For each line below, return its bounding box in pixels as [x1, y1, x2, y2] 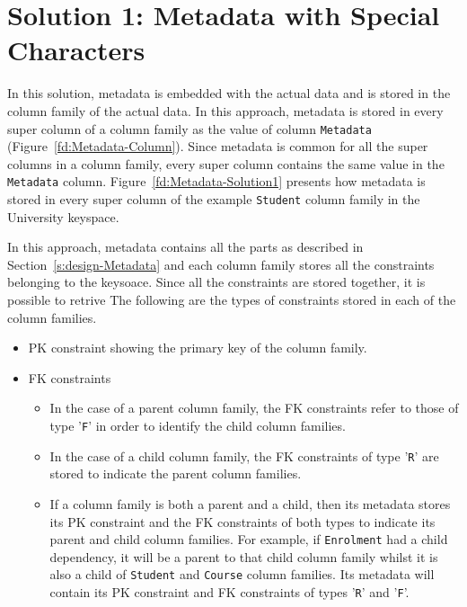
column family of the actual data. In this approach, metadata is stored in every [7, 101, 444, 120]
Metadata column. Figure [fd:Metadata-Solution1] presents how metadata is [7, 172, 426, 191]
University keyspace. [7, 207, 119, 226]
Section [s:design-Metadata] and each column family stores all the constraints [7, 254, 435, 273]
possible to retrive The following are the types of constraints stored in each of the [7, 290, 456, 309]
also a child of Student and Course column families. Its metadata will [49, 565, 435, 584]
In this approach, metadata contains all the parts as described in [7, 237, 364, 256]
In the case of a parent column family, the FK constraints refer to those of [49, 398, 459, 417]
